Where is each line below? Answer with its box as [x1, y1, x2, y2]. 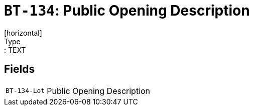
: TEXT [4, 45, 26, 54]
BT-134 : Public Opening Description [4, 2, 250, 19]
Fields [4, 63, 35, 76]
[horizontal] [4, 28, 42, 37]
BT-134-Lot [6, 87, 45, 95]
